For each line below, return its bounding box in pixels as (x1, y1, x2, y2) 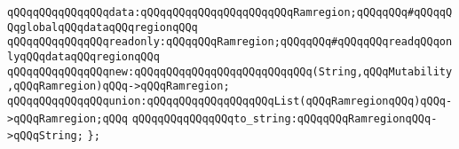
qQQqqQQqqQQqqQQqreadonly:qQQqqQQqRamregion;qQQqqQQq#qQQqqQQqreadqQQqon (7, 35, 453, 49)
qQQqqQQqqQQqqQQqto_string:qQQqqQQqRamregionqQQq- (131, 112, 438, 125)
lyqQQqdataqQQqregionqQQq (7, 50, 160, 63)
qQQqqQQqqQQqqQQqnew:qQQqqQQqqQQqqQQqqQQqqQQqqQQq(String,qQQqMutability (7, 65, 453, 78)
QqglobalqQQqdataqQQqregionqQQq (7, 20, 198, 34)
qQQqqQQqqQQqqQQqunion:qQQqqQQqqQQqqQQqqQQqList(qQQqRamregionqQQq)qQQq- (7, 94, 453, 107)
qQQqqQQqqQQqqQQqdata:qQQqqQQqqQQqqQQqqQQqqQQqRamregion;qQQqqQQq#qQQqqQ (7, 6, 453, 19)
